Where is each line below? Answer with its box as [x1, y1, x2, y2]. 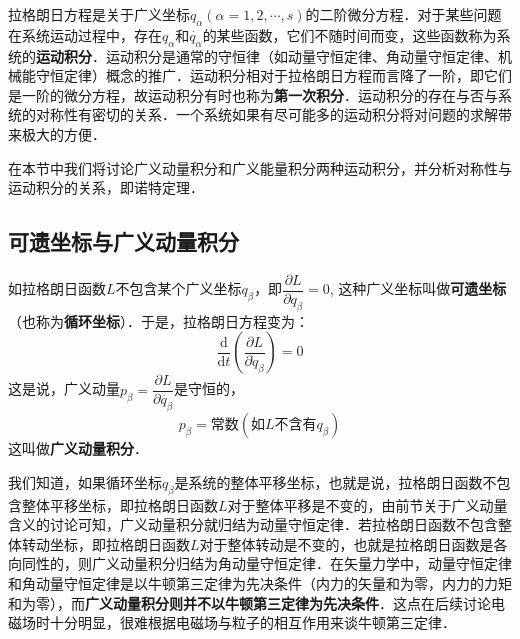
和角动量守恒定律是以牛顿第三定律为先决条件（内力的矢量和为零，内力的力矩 [8, 573, 512, 594]
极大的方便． [21, 123, 106, 144]
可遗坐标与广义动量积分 [8, 226, 239, 257]
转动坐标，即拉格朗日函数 [21, 533, 190, 554]
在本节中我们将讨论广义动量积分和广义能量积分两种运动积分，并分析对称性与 [8, 157, 512, 178]
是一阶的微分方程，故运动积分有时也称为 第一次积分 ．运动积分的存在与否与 [8, 84, 498, 105]
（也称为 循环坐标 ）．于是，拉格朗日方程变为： [8, 310, 309, 331]
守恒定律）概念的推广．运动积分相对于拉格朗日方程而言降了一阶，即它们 [35, 65, 512, 86]
